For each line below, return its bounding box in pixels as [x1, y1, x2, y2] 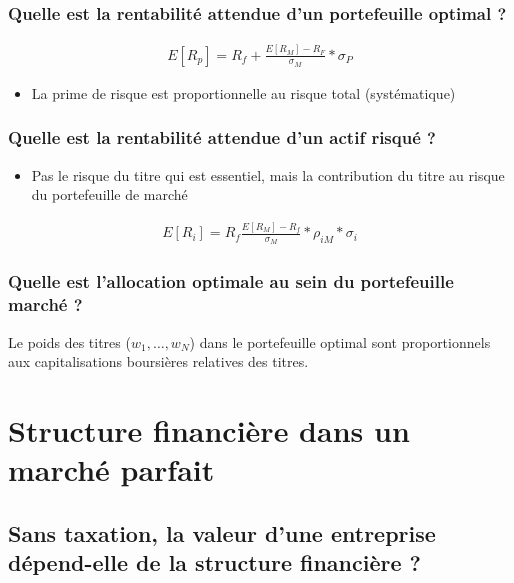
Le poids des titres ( [8, 331, 131, 352]
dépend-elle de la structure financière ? [8, 547, 421, 578]
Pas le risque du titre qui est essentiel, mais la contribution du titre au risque [31, 164, 505, 185]
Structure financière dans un [8, 409, 410, 450]
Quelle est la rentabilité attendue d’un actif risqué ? [8, 125, 436, 150]
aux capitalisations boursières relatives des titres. [8, 351, 309, 372]
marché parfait [8, 449, 215, 490]
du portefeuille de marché [31, 184, 188, 205]
